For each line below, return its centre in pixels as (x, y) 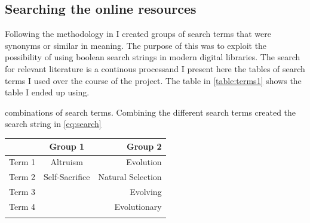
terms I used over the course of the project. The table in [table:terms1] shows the (153, 80)
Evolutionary (138, 206)
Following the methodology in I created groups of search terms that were (138, 34)
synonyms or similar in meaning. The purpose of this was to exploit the (136, 45)
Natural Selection (130, 177)
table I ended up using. (47, 92)
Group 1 (67, 146)
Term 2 (22, 177)
